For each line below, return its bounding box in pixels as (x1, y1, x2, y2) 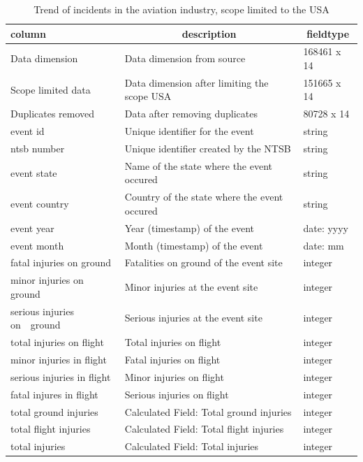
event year (10, 220, 54, 235)
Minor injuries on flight (124, 369, 224, 384)
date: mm (303, 238, 344, 252)
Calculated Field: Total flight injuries (124, 421, 284, 436)
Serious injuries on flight (124, 387, 229, 401)
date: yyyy (303, 220, 349, 235)
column (10, 26, 46, 41)
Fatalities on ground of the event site (124, 255, 283, 270)
